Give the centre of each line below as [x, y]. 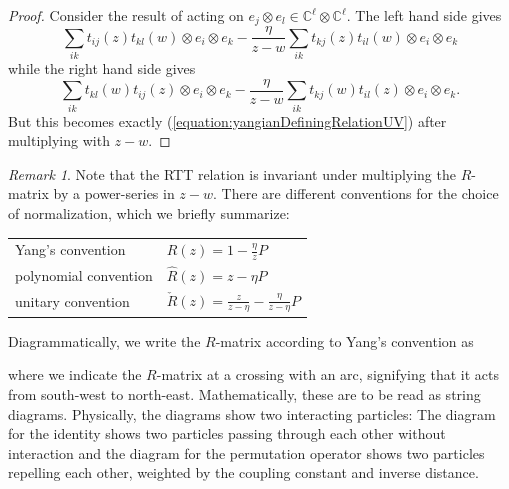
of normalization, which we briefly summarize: [149, 213]
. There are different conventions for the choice [356, 193]
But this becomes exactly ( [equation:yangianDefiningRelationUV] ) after [227, 120]
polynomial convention [84, 274]
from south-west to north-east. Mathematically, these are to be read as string [244, 394]
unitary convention [72, 301]
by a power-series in [114, 193]
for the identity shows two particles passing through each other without [227, 433]
